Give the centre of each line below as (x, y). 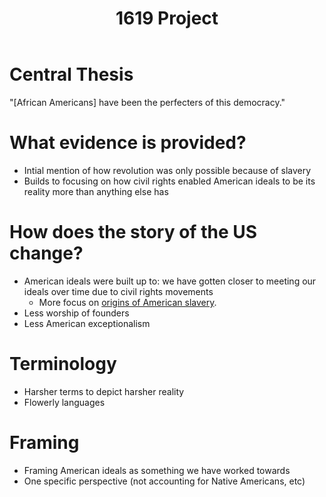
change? (46, 253)
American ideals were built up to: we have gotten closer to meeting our (170, 281)
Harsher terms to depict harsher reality (104, 391)
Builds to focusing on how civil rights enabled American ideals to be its (169, 181)
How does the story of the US (133, 232)
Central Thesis (71, 74)
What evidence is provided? (128, 143)
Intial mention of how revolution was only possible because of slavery (167, 170)
